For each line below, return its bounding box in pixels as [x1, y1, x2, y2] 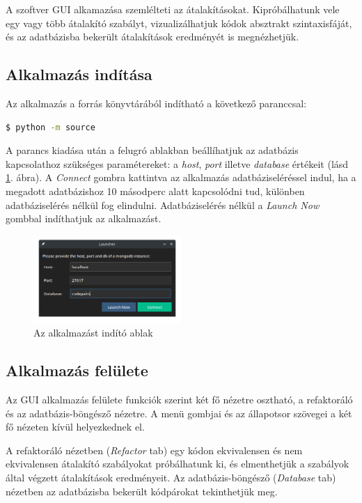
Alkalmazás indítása [6, 63, 152, 85]
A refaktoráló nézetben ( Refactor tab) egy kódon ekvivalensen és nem [6, 442, 303, 457]
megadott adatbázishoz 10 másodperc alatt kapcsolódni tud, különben [6, 183, 305, 198]
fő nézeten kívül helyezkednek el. [6, 419, 145, 434]
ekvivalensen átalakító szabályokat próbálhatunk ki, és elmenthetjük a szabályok [6, 456, 349, 471]
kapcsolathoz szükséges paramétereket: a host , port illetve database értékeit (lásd [6, 156, 349, 171]
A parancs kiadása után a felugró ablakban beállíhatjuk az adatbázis [6, 143, 299, 157]
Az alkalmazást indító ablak [33, 325, 153, 340]
